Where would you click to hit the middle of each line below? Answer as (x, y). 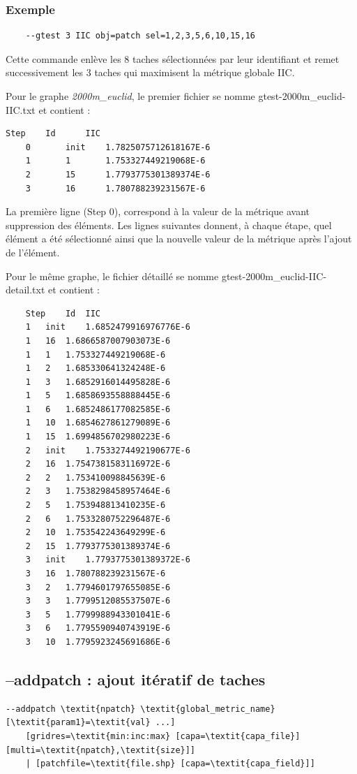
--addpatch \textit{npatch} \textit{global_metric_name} (140, 709)
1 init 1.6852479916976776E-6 (108, 327)
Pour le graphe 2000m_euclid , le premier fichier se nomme (130, 96)
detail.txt (25, 290)
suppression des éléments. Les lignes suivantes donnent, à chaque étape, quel (169, 225)
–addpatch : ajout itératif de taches (136, 679)
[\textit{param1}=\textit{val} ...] (91, 723)
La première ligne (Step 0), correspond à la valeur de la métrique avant (158, 211)
